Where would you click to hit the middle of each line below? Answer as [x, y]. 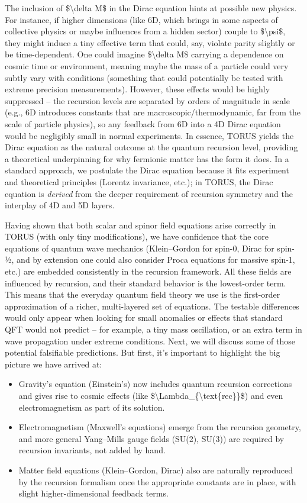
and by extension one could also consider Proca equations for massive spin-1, [156, 259]
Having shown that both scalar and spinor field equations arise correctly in [140, 225]
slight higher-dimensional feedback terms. [93, 493]
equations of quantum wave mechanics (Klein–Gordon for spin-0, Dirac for [140, 248]
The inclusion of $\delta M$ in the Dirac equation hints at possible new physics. [151, 8]
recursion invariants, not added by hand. [92, 450]
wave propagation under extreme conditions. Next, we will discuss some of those [150, 341]
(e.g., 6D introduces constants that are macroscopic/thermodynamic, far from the [153, 112]
